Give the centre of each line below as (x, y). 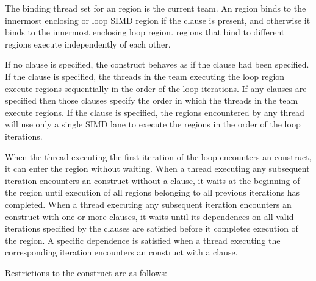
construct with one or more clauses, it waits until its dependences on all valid (149, 216)
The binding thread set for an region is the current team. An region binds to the (156, 8)
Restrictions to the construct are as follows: (86, 272)
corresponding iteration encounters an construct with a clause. (121, 252)
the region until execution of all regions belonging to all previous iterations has (153, 192)
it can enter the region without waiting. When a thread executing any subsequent (157, 169)
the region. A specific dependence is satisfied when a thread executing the (143, 240)
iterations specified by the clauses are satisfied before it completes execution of (152, 228)
